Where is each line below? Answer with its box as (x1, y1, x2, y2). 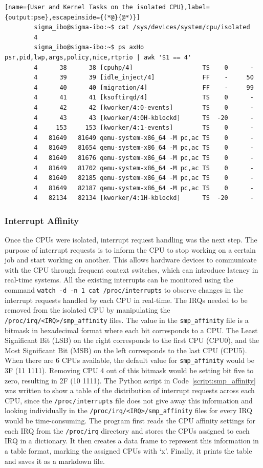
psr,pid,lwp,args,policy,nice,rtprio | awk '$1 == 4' (5, 53, 192, 61)
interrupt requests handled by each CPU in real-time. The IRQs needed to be (5, 294, 248, 305)
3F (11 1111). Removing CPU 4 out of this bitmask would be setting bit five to (5, 365, 254, 375)
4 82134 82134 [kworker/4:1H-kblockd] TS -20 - (34, 194, 254, 202)
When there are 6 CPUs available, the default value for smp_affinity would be (5, 355, 255, 365)
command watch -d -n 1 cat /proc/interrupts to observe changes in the (5, 284, 244, 295)
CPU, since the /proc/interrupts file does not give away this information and (5, 395, 253, 405)
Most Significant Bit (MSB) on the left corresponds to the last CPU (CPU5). (5, 344, 247, 355)
